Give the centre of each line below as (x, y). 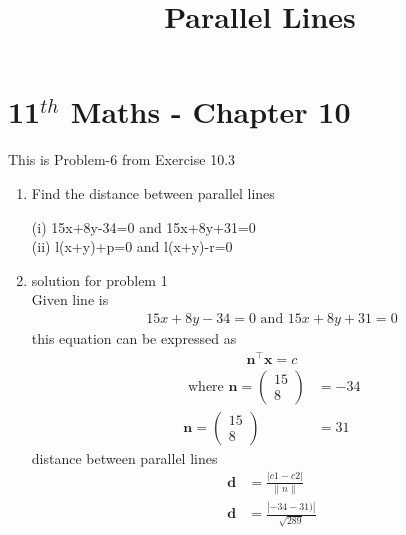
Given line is (70, 299)
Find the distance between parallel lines (153, 192)
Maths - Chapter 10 (210, 111)
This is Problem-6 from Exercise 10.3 (122, 159)
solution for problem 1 (99, 279)
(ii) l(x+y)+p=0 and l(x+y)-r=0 (132, 246)
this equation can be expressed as (134, 337)
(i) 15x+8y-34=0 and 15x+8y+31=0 (143, 226)
